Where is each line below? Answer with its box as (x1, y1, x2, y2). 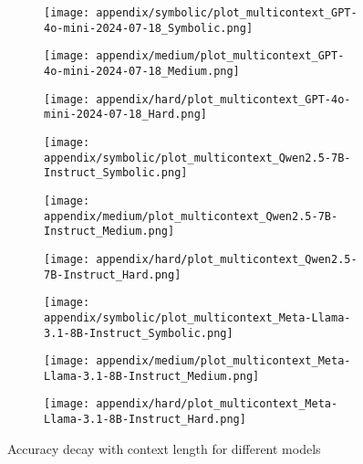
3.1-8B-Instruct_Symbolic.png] (44, 326, 233, 340)
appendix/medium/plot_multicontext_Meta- (96, 354, 351, 368)
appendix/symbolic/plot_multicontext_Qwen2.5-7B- (44, 151, 351, 164)
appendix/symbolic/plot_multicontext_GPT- (96, 6, 358, 19)
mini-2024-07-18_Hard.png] (44, 108, 207, 121)
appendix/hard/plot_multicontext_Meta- (96, 397, 338, 411)
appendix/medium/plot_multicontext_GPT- (96, 49, 345, 63)
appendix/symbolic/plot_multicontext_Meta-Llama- (44, 311, 351, 324)
